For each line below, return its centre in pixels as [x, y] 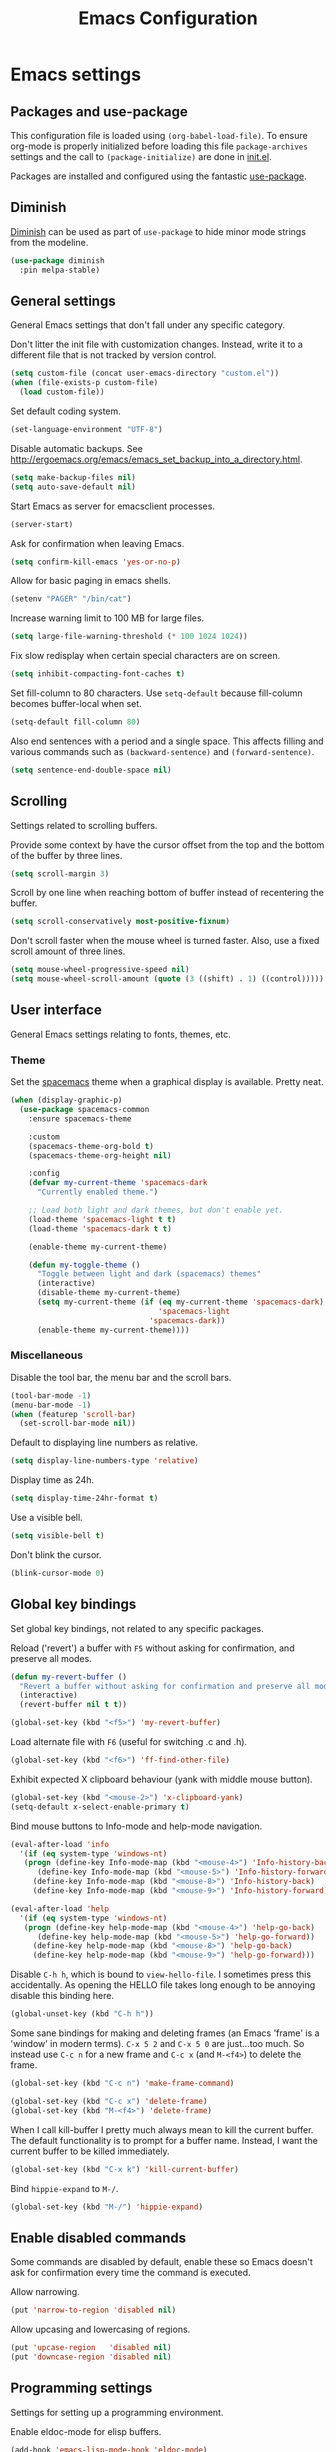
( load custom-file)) [62, 392]
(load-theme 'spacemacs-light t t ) [102, 1219]
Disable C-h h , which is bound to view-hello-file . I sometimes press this [161, 1974]
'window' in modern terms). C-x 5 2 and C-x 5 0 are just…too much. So [157, 2044]
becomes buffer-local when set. [76, 703]
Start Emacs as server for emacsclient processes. [112, 506]
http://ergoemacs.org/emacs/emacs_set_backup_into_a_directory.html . [156, 459]
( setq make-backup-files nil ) [73, 477]
